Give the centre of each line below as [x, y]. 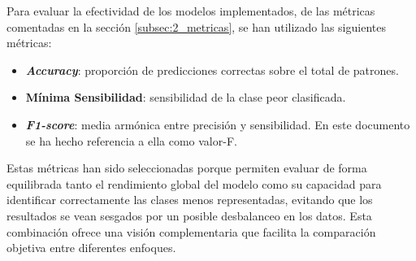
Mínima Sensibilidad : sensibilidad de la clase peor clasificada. [186, 97]
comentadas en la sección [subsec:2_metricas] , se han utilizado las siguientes [196, 26]
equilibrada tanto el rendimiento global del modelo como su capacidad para [194, 183]
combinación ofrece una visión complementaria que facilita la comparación [191, 231]
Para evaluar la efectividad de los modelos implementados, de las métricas [191, 11]
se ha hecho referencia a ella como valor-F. [131, 140]
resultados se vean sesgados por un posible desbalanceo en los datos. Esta [189, 215]
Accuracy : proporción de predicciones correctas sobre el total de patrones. [212, 70]
